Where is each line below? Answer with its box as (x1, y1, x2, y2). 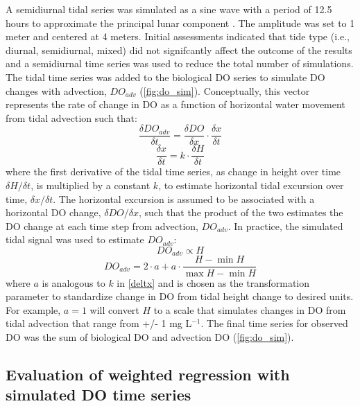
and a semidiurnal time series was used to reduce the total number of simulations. (6, 56, 354, 71)
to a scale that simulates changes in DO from (153, 302, 346, 317)
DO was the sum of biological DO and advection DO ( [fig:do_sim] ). (6, 329, 294, 344)
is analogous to (42, 275, 105, 290)
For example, (6, 302, 61, 317)
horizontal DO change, (6, 205, 101, 220)
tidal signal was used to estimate (6, 232, 144, 247)
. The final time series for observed (200, 316, 348, 330)
